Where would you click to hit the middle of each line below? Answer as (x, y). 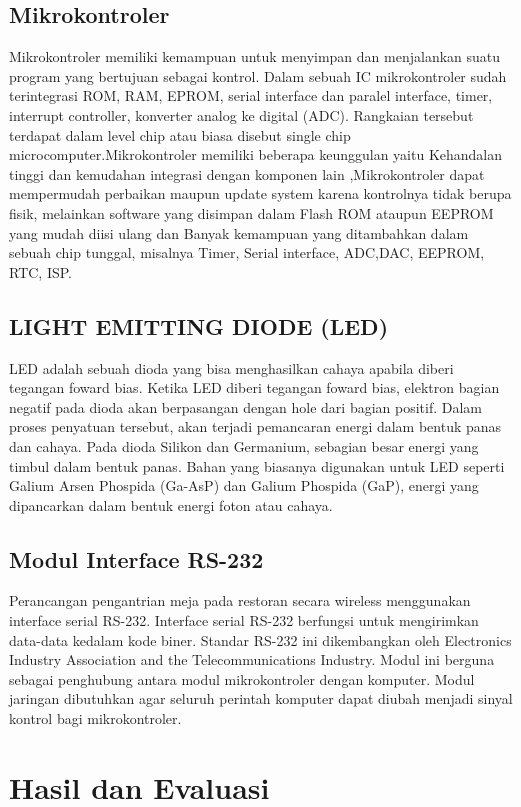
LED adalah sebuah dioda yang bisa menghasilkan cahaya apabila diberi (231, 367)
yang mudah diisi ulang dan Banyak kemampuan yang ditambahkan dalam (239, 232)
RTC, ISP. (41, 271)
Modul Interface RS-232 (136, 558)
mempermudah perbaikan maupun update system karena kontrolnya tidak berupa (260, 193)
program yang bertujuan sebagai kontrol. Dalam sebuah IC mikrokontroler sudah (258, 75)
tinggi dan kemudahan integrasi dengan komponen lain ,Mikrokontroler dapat (247, 173)
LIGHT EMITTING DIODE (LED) (199, 325)
